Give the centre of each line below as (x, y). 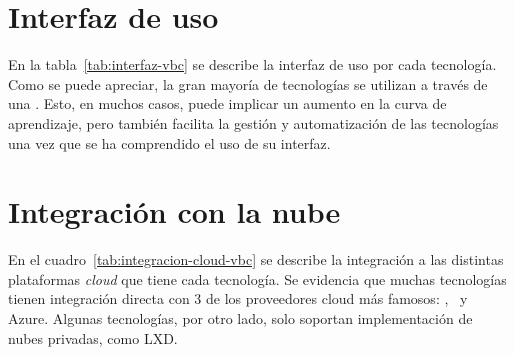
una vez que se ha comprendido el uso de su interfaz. (169, 142)
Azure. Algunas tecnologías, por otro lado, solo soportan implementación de (240, 318)
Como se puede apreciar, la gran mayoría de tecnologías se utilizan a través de (248, 83)
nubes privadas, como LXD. (93, 337)
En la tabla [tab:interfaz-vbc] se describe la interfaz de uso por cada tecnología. (252, 64)
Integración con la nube (174, 211)
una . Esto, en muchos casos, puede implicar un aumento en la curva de (227, 103)
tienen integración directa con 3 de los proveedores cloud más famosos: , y (238, 298)
